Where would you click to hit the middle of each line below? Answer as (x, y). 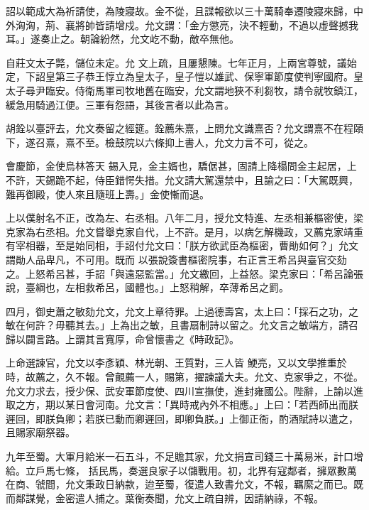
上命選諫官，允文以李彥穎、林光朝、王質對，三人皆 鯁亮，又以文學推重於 (176, 363)
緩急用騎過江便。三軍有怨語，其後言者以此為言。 (120, 104)
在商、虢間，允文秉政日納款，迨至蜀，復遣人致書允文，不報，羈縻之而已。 (180, 484)
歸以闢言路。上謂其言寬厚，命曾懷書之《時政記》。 (122, 338)
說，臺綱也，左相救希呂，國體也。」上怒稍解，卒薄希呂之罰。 (147, 287)
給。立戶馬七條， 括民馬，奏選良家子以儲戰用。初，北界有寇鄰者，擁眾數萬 (181, 470)
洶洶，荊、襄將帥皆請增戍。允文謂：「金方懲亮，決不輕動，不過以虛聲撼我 (187, 25)
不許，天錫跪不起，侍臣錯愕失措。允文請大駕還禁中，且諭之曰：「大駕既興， (182, 179)
